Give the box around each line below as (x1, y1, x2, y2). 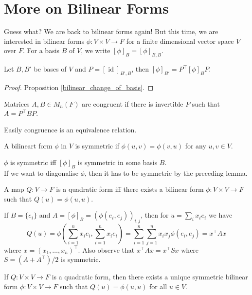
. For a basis (23, 45, 60, 55)
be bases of (34, 64, 67, 74)
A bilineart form (4, 141, 53, 151)
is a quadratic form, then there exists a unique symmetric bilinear (52, 272, 248, 282)
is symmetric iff (10, 157, 56, 167)
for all (149, 281, 167, 291)
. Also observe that (78, 244, 135, 255)
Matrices (4, 98, 30, 109)
